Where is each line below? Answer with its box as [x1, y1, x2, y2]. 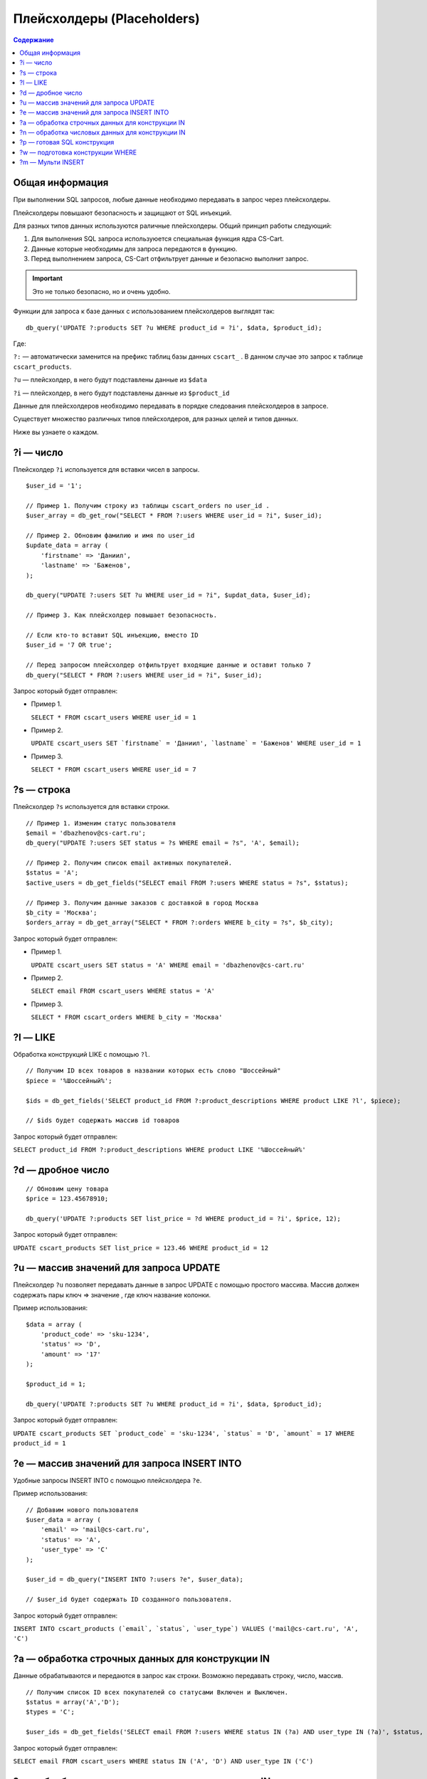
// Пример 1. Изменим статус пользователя [26, 819, 176, 827]
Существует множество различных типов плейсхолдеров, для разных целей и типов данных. [13, 415, 299, 423]
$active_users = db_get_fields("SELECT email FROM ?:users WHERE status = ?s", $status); [26, 879, 349, 887]
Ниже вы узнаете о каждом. [13, 428, 99, 436]
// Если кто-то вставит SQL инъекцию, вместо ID [26, 630, 199, 639]
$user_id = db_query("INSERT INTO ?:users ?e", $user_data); [26, 1575, 243, 1583]
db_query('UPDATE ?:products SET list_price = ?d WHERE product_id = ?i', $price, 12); [26, 1214, 342, 1223]
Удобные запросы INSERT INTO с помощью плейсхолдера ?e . [13, 1476, 202, 1484]
